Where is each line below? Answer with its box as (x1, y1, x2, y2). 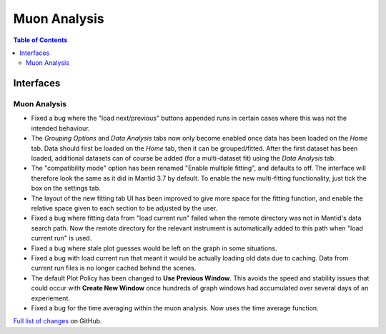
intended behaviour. (31, 123, 90, 132)
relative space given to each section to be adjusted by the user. (31, 204, 218, 212)
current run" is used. (31, 234, 92, 243)
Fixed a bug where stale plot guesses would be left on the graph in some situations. (31, 243, 278, 253)
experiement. (31, 293, 71, 303)
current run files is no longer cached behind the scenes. (31, 264, 197, 273)
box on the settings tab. (31, 184, 102, 193)
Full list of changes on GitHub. (13, 317, 102, 325)
